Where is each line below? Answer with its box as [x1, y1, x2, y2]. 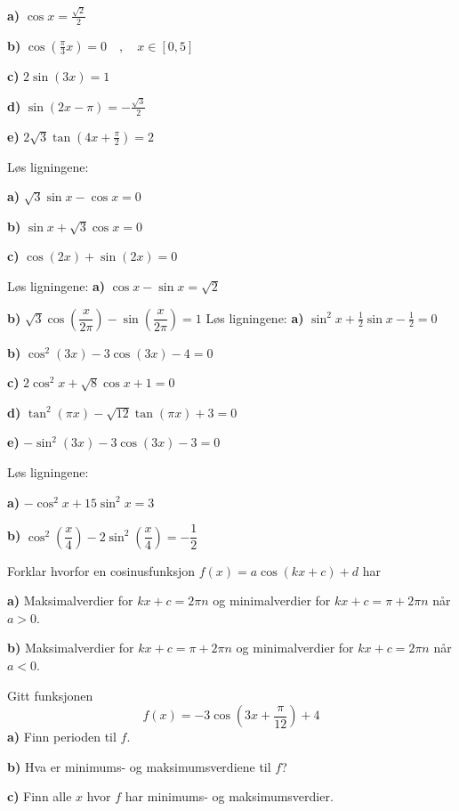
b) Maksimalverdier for [7, 638, 134, 657]
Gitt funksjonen [7, 685, 93, 704]
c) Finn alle [7, 787, 72, 806]
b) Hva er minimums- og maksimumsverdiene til [7, 757, 271, 775]
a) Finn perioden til [7, 727, 117, 746]
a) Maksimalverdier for [7, 591, 133, 610]
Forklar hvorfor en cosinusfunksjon [7, 561, 196, 580]
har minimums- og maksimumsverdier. [125, 787, 334, 806]
